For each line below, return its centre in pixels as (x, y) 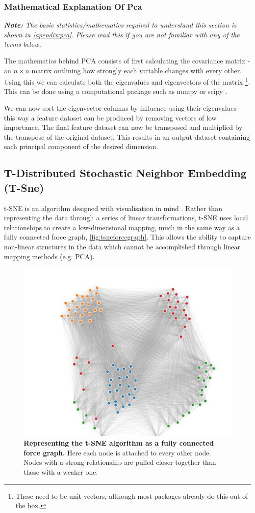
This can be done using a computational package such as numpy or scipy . (116, 91)
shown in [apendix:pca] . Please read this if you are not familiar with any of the (122, 34)
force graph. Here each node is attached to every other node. (117, 452)
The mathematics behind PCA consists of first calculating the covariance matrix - (127, 60)
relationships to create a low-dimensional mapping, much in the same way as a (122, 227)
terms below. (23, 44)
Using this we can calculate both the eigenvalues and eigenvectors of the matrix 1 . (127, 81)
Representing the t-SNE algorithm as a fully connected (119, 443)
